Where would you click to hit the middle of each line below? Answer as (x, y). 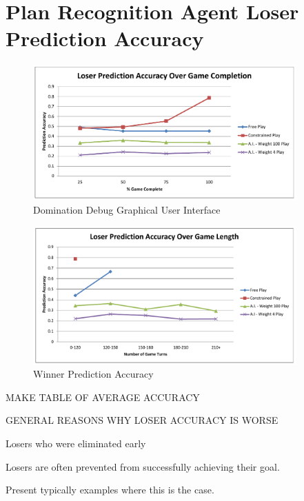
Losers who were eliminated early (76, 443)
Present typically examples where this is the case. (110, 490)
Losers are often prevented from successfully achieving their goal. (143, 466)
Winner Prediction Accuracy (93, 374)
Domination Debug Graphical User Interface (127, 209)
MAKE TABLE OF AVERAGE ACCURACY (103, 397)
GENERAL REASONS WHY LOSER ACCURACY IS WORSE (142, 420)
